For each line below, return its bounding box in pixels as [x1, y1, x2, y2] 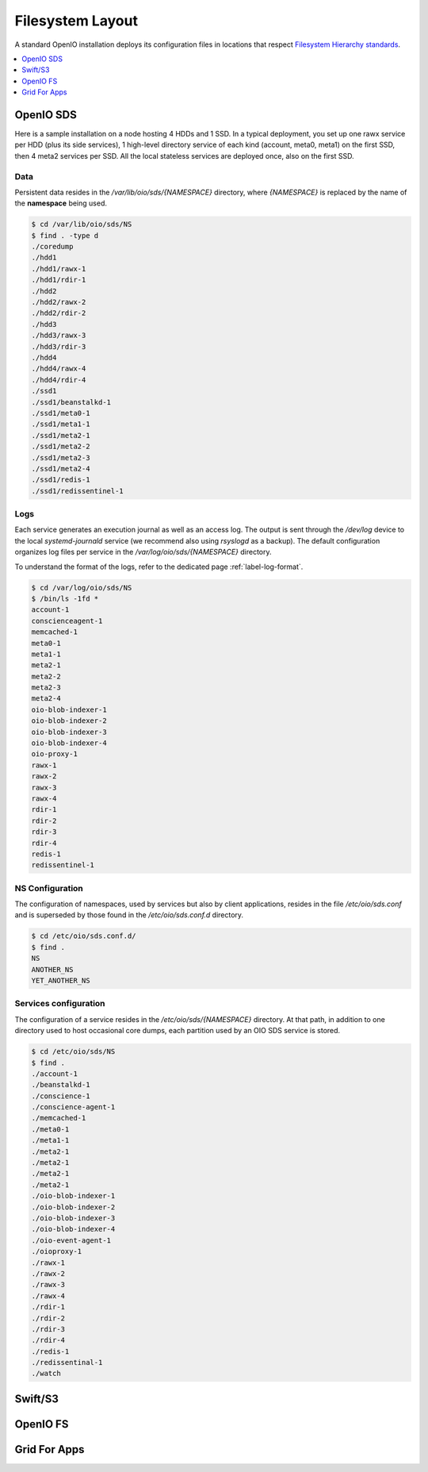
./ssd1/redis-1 [31, 475, 90, 484]
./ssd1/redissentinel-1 [31, 486, 124, 495]
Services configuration [14, 998, 106, 1009]
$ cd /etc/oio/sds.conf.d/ [31, 932, 136, 940]
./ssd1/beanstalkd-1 [31, 398, 111, 406]
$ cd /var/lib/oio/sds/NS [31, 220, 132, 229]
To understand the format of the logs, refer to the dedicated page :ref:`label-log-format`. [14, 562, 304, 571]
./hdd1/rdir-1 [31, 275, 86, 285]
